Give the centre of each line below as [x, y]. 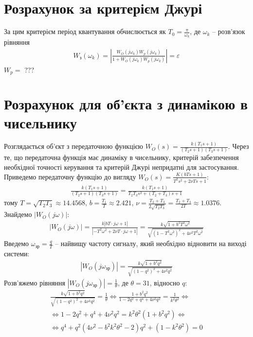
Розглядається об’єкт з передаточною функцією [74, 146]
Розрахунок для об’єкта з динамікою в [126, 103]
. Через [238, 146]
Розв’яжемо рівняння [35, 282]
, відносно [165, 282]
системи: [17, 253]
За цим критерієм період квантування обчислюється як [85, 31]
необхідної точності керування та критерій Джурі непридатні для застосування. [121, 167]
